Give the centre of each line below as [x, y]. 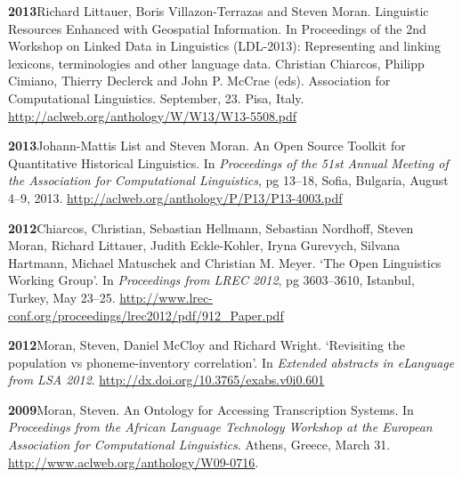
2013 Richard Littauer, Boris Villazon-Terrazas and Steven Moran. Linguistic [219, 11]
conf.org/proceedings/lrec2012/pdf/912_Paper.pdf [146, 315]
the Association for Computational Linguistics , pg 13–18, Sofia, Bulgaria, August [228, 180]
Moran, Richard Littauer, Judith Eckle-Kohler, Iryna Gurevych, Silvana [204, 245]
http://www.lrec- [166, 297]
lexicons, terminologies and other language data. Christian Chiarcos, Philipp [216, 63]
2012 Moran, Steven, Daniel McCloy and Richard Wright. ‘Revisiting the [207, 345]
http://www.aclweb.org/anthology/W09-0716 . [134, 462]
